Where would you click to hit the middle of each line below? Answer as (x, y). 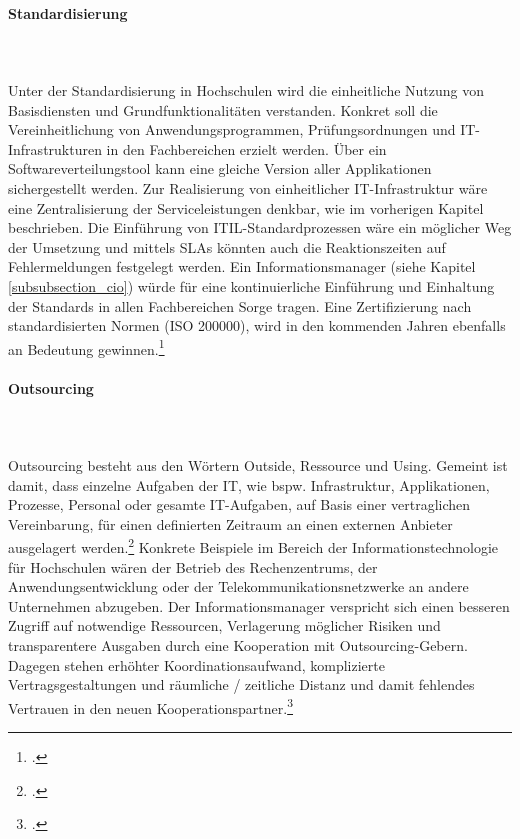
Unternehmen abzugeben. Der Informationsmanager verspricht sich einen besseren (259, 605)
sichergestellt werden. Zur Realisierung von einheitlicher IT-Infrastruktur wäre (248, 187)
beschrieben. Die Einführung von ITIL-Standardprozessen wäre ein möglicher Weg (260, 227)
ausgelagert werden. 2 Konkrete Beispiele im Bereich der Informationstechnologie (253, 545)
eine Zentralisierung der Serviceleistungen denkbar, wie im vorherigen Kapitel (246, 207)
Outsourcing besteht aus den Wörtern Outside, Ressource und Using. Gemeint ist (258, 464)
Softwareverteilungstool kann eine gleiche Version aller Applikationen (220, 168)
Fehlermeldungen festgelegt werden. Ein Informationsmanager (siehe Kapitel (242, 266)
